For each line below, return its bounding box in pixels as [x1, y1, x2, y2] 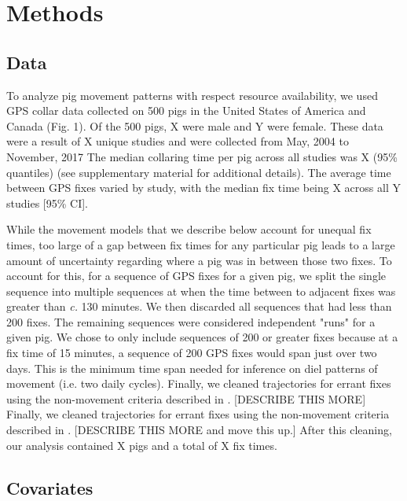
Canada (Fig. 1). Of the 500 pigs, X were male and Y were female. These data [6, 117, 383, 134]
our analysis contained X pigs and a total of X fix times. [6, 437, 277, 453]
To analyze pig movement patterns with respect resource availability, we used [6, 87, 378, 103]
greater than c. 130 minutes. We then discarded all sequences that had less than [6, 298, 392, 315]
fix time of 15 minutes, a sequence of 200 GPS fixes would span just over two [6, 344, 377, 361]
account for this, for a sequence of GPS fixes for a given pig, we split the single [6, 267, 386, 284]
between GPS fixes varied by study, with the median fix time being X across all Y [6, 179, 401, 196]
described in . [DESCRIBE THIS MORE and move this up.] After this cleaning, [6, 422, 392, 438]
